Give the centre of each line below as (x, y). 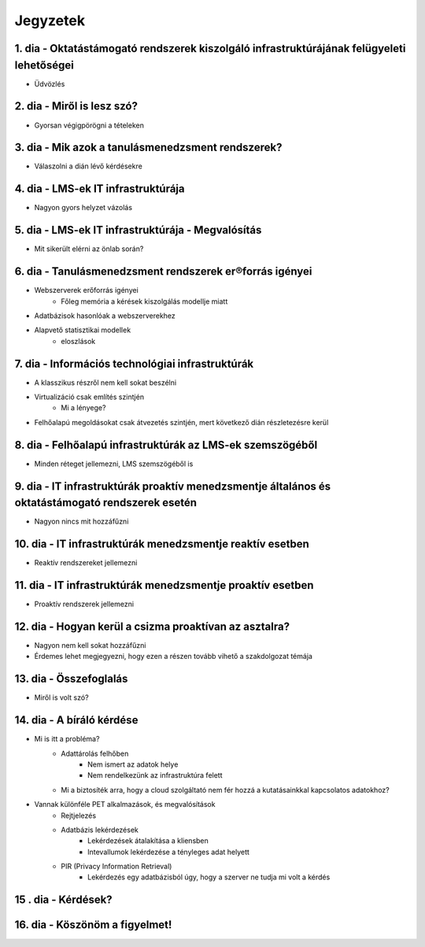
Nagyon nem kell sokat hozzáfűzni (90, 645)
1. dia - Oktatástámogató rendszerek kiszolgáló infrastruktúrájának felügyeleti (210, 48)
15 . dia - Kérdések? (64, 900)
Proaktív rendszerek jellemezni (84, 604)
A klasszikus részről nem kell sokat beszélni (105, 383)
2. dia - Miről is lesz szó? (76, 106)
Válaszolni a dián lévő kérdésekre (89, 166)
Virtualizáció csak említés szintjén (89, 397)
